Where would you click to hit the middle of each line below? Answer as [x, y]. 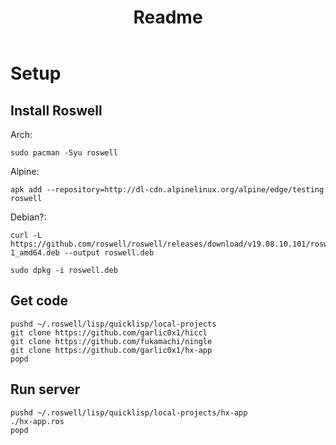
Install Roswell [56, 110]
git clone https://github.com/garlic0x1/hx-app [111, 350]
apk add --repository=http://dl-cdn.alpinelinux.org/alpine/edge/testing [167, 190]
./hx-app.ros [37, 421]
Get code [39, 301]
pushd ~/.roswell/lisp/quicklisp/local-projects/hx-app [129, 412]
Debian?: [28, 217]
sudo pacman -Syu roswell [64, 153]
